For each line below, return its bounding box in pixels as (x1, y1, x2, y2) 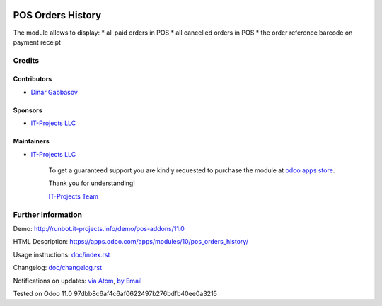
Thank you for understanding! (48, 179, 136, 187)
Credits (13, 55, 39, 65)
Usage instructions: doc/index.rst (13, 250, 110, 259)
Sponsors (13, 106, 42, 114)
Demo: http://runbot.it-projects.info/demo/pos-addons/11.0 (13, 224, 185, 233)
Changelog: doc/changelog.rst (13, 264, 103, 272)
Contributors (13, 75, 52, 83)
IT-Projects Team (48, 192, 99, 201)
